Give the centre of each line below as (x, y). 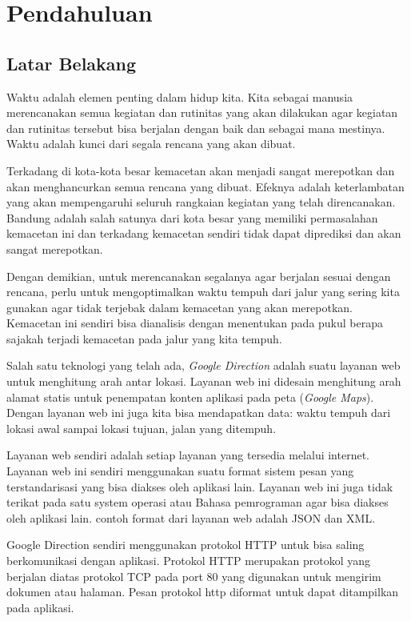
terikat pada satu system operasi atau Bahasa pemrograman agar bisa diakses (198, 502)
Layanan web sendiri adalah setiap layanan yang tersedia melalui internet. (188, 455)
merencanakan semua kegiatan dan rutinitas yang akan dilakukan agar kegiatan (202, 112)
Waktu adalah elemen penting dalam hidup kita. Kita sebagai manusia (180, 96)
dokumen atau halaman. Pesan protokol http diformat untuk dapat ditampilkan (203, 592)
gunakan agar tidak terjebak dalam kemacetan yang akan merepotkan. (180, 307)
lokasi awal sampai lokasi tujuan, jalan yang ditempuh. (142, 428)
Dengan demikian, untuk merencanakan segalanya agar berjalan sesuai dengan (199, 276)
